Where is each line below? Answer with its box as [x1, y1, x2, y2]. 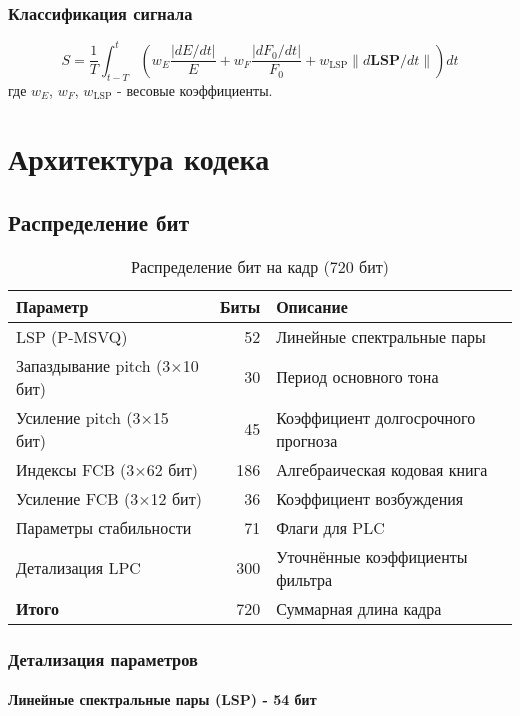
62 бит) [146, 457, 199, 481]
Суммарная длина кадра [276, 596, 442, 620]
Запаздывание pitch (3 [16, 353, 171, 377]
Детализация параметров [8, 646, 198, 671]
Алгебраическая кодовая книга [276, 457, 488, 481]
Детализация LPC [16, 556, 141, 580]
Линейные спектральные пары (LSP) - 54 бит [8, 689, 317, 710]
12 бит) [150, 486, 202, 510]
